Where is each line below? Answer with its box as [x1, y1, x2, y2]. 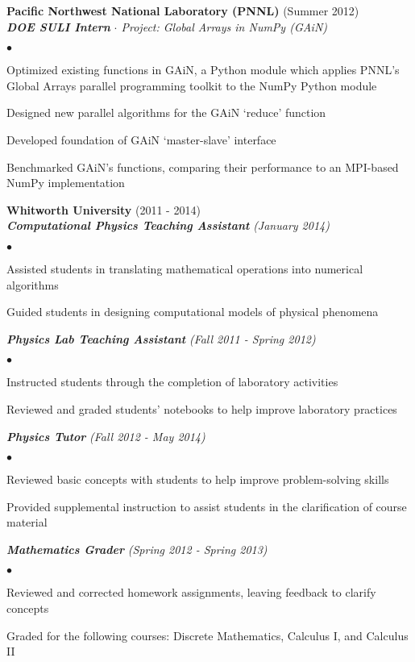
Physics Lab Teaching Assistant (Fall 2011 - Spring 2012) [6, 330, 316, 347]
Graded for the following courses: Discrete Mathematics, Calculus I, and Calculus [6, 627, 409, 643]
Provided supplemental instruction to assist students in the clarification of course [6, 498, 407, 514]
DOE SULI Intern [6, 18, 110, 35]
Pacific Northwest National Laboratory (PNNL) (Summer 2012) [6, 2, 359, 19]
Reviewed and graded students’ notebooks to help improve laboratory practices [6, 400, 397, 417]
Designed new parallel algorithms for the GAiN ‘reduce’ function [6, 104, 326, 121]
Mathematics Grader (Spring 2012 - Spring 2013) [6, 540, 268, 557]
